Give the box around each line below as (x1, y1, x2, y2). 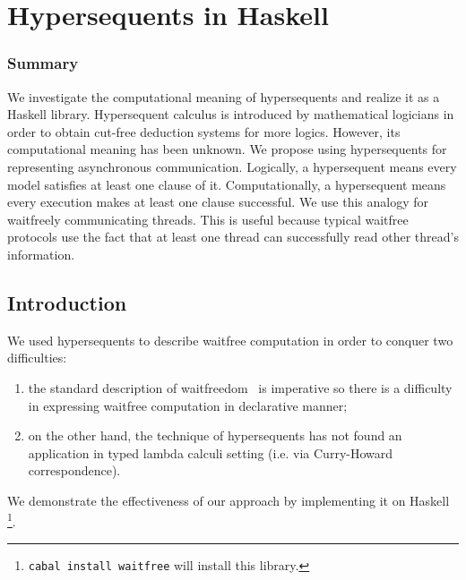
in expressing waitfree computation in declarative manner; (28, 396, 348, 414)
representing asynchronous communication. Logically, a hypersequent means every (7, 157, 457, 175)
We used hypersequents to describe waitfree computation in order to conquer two (7, 330, 453, 349)
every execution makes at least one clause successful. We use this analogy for (7, 192, 429, 211)
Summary (7, 52, 79, 74)
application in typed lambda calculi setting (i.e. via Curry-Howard (28, 443, 393, 462)
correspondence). (28, 461, 121, 480)
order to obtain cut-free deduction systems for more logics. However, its (7, 122, 401, 141)
